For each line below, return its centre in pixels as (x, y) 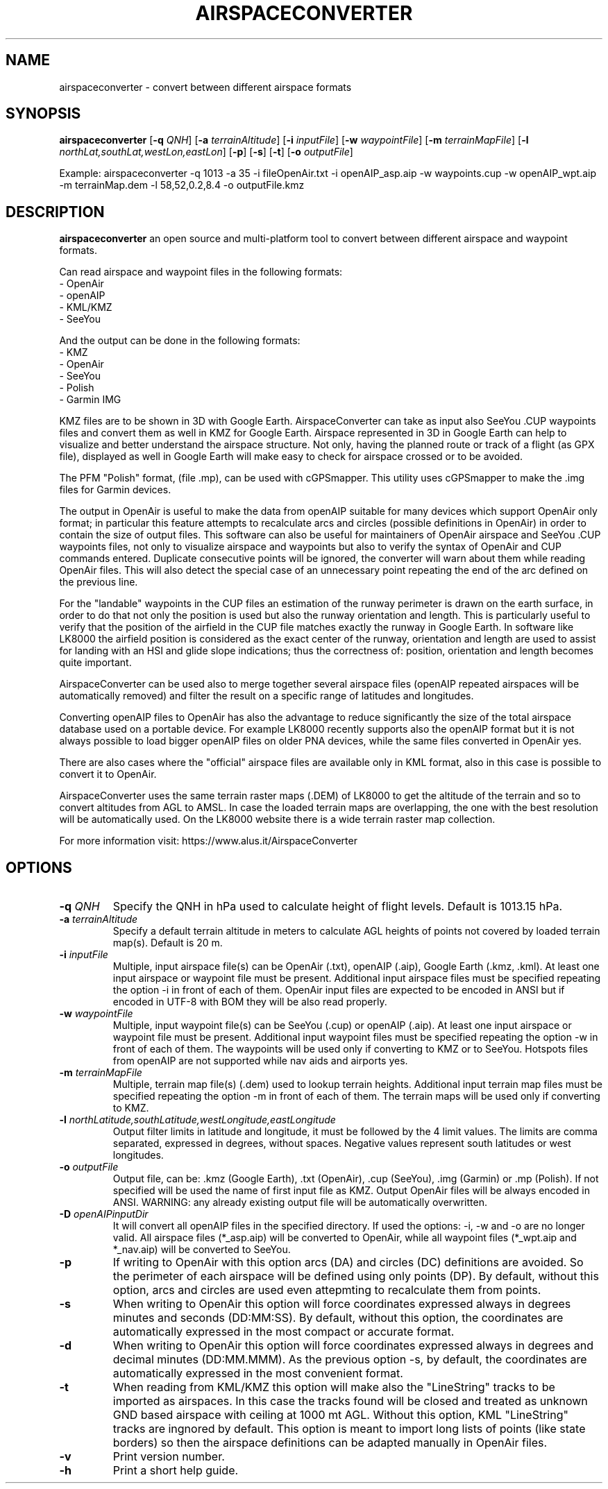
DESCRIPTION (55, 212)
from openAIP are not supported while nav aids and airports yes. (260, 1061)
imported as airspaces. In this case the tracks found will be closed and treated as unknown (350, 1401)
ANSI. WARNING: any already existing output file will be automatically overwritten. (300, 1202)
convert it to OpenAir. (108, 774)
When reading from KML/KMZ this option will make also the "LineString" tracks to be (334, 1387)
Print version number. (169, 1457)
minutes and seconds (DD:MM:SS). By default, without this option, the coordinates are (338, 1318)
